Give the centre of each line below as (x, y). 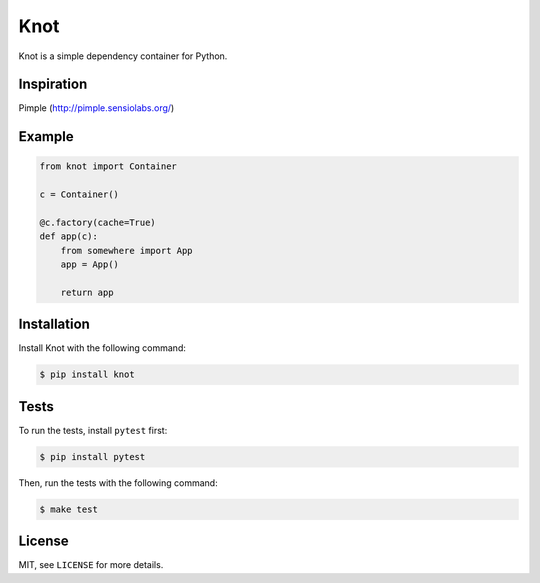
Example (46, 136)
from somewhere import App (127, 250)
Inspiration (53, 84)
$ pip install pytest (92, 456)
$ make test (69, 509)
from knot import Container (108, 166)
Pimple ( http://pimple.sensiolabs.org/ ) (96, 108)
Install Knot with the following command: (102, 348)
